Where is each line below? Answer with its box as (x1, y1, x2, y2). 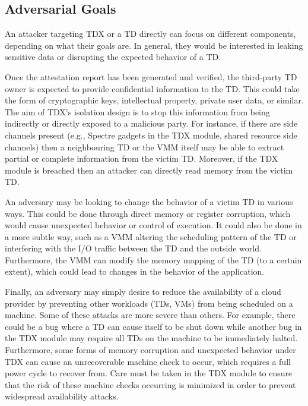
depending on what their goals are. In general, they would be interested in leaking (5, 39, 303, 51)
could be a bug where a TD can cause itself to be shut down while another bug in (5, 320, 302, 332)
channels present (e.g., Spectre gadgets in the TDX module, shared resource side (5, 128, 297, 141)
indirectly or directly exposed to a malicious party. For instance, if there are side (5, 117, 298, 130)
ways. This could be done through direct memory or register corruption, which (5, 207, 291, 219)
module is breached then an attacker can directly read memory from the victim (5, 163, 293, 176)
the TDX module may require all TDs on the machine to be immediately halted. (5, 332, 298, 344)
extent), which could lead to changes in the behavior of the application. (5, 265, 265, 278)
